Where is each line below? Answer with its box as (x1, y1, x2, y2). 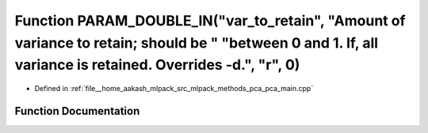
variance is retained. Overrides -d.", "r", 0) (14, 56, 300, 74)
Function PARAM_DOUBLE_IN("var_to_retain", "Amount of (14, 12, 406, 29)
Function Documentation (14, 104, 140, 118)
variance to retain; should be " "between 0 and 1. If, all (14, 34, 379, 51)
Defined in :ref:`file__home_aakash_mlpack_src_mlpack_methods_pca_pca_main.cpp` (34, 84, 314, 93)
